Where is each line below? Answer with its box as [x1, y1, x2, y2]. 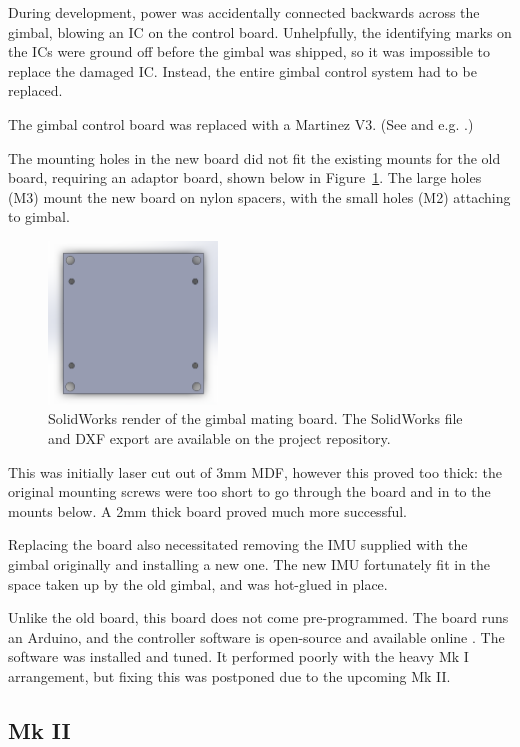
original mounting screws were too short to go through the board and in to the [8, 481, 491, 502]
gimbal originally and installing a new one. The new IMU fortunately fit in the [8, 553, 491, 574]
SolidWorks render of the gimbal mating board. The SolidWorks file [48, 408, 463, 429]
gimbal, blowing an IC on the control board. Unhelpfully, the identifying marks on [8, 21, 512, 42]
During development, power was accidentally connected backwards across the [8, 2, 480, 22]
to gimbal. [8, 206, 70, 227]
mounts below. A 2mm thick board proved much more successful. [8, 500, 407, 521]
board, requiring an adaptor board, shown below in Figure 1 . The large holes [8, 167, 482, 188]
